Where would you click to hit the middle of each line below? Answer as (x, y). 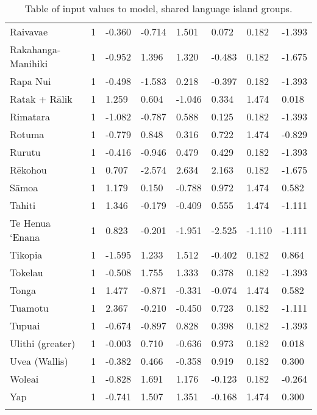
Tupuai (25, 325)
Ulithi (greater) (43, 343)
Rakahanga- (35, 49)
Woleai (24, 379)
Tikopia (26, 255)
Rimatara (30, 116)
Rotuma (27, 134)
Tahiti (23, 205)
